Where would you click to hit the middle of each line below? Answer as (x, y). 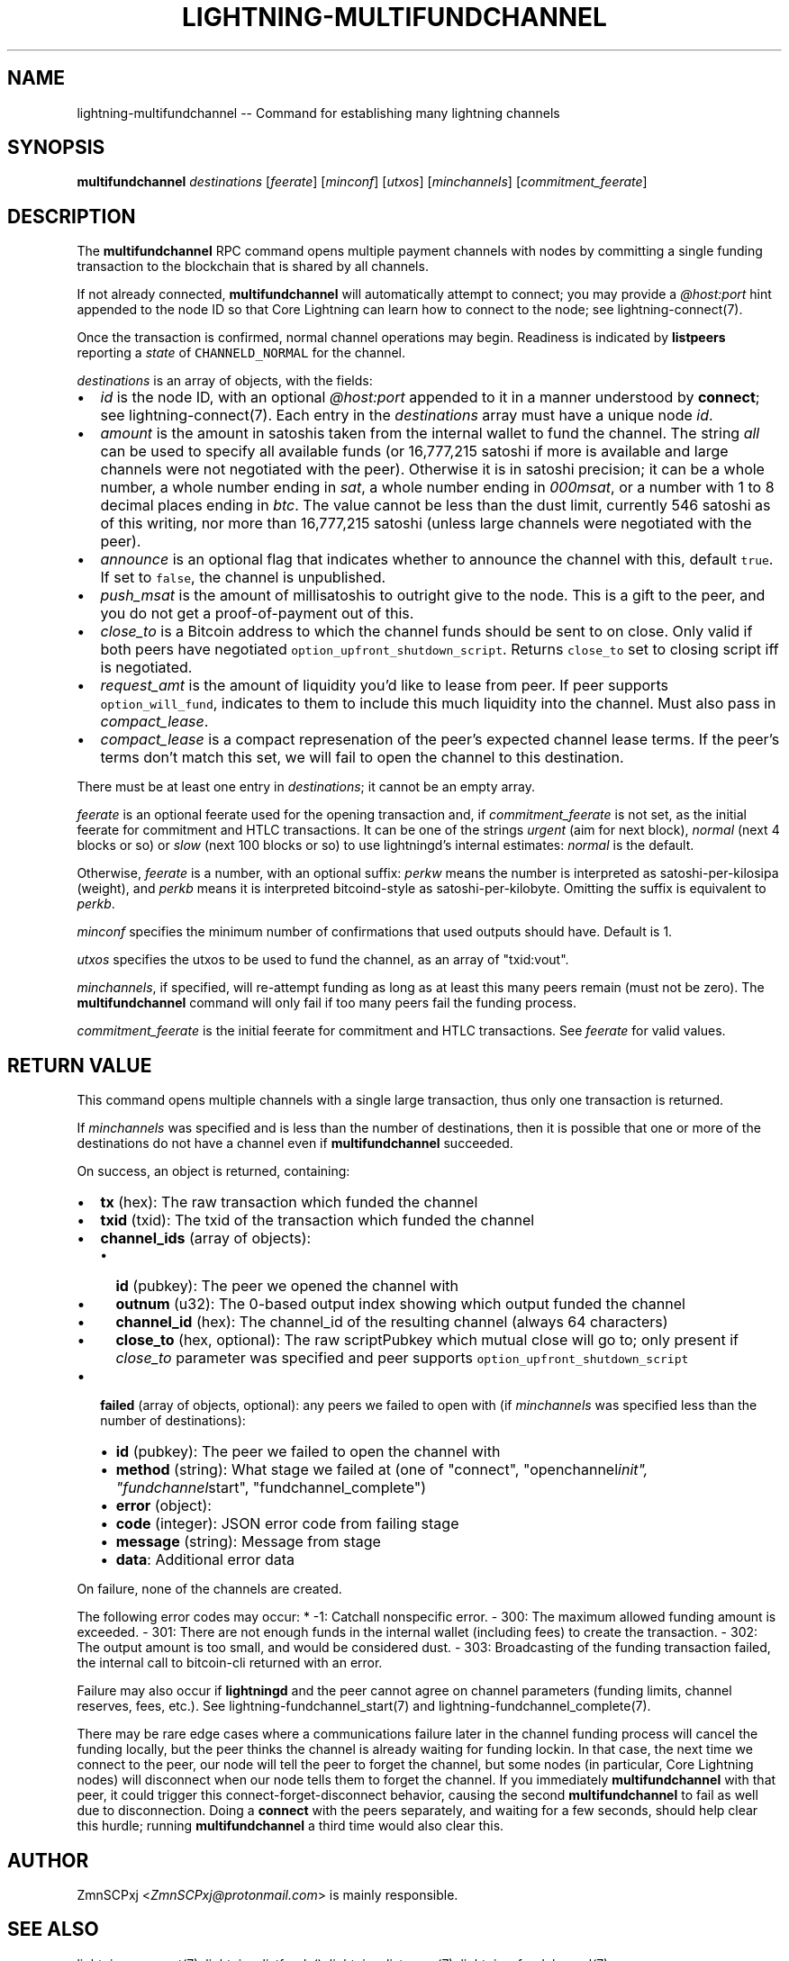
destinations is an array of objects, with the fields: (225, 381)
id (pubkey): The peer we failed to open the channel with (308, 1452)
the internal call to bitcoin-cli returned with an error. (230, 1663)
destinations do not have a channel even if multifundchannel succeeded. (295, 1143)
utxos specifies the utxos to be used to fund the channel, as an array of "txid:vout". (323, 960)
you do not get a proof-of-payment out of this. (257, 614)
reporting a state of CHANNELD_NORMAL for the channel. (241, 353)
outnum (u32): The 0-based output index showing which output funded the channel (400, 1304)
